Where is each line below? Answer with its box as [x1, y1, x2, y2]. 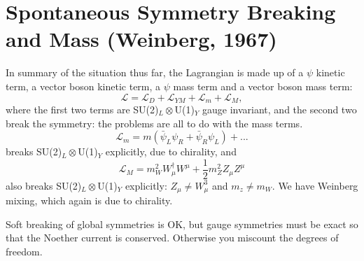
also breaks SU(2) [6, 178, 82, 192]
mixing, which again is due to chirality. [6, 193, 173, 208]
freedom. [6, 244, 43, 259]
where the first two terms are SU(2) [6, 101, 159, 116]
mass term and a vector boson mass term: [173, 78, 353, 93]
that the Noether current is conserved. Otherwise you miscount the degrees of [6, 230, 339, 245]
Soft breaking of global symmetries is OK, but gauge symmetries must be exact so [6, 216, 358, 231]
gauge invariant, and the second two [202, 101, 357, 116]
